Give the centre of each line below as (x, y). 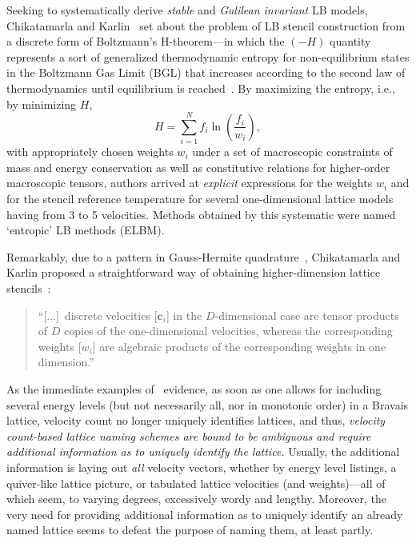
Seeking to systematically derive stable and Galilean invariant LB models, (187, 10)
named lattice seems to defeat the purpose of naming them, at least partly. (190, 530)
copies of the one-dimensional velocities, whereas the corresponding (228, 331)
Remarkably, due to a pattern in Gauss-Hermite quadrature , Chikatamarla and (204, 256)
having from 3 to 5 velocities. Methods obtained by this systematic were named (201, 214)
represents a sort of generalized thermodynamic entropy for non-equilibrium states (208, 56)
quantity (350, 41)
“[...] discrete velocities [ (98, 315)
